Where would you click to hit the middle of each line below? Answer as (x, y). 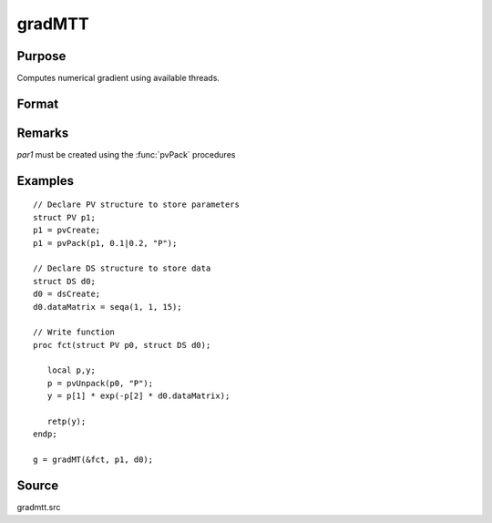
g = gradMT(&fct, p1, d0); (93, 460)
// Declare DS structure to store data (122, 268)
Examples (46, 181)
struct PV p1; (64, 217)
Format (38, 103)
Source (38, 486)
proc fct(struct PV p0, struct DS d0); (122, 345)
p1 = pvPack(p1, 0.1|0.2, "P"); (105, 243)
